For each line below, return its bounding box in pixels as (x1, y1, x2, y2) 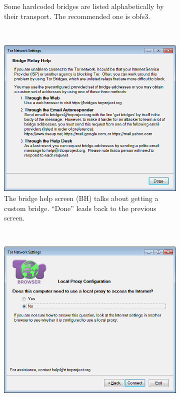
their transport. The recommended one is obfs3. (4, 10, 150, 21)
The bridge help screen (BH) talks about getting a (4, 192, 158, 203)
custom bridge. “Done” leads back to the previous (4, 202, 156, 213)
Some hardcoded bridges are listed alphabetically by (4, 1, 164, 11)
